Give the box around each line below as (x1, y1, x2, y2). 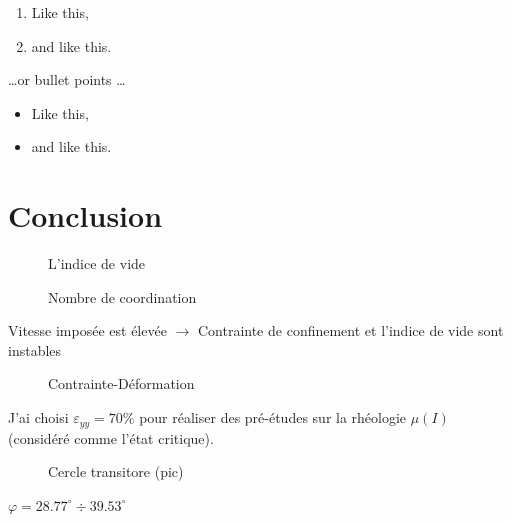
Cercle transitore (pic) (48, 461, 184, 482)
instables (8, 339, 62, 360)
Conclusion (8, 195, 163, 236)
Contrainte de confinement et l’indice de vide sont (197, 320, 504, 341)
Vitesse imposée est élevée (8, 320, 167, 341)
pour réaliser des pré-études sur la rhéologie (139, 407, 407, 428)
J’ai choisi (8, 407, 69, 428)
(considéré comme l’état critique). (8, 427, 214, 448)
